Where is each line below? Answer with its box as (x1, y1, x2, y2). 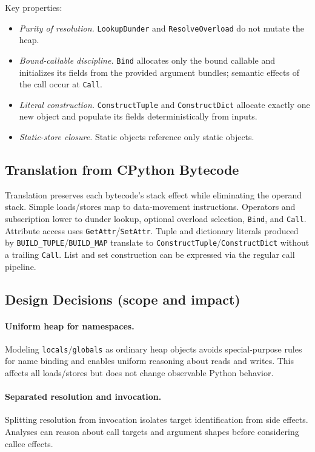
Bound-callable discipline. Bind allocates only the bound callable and (19, 53, 276, 66)
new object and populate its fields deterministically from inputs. (19, 110, 257, 123)
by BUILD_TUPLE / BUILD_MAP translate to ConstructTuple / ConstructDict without (5, 236, 310, 249)
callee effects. (5, 437, 53, 450)
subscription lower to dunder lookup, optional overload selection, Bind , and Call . (5, 212, 307, 224)
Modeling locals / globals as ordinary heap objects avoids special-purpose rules (5, 342, 302, 355)
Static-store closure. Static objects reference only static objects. (19, 130, 254, 143)
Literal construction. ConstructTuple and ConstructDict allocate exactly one (19, 98, 310, 110)
